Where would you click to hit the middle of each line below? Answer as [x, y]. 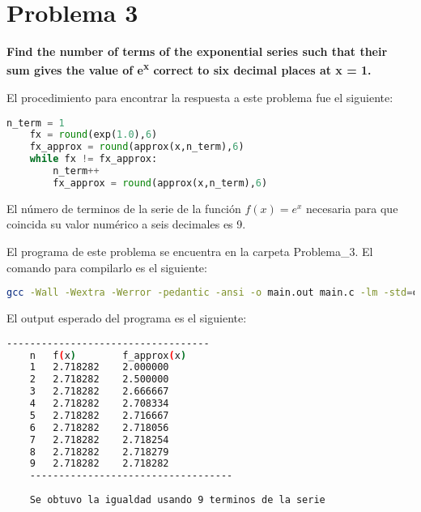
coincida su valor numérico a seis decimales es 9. [126, 224]
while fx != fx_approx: [94, 159]
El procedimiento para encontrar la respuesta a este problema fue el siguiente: [200, 97]
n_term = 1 [36, 123]
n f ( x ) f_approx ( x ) [108, 355]
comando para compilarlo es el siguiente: [107, 267]
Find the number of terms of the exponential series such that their [197, 51]
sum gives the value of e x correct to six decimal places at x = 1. [189, 69]
